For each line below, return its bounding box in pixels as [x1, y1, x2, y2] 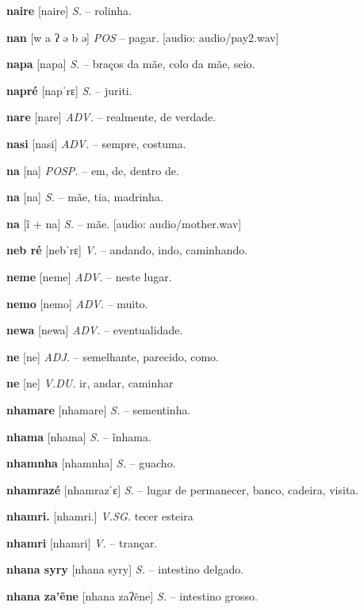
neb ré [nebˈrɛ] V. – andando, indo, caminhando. [6, 242, 248, 258]
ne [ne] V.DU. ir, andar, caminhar [6, 375, 174, 391]
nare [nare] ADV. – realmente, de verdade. [6, 109, 216, 125]
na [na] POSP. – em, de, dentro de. [6, 162, 179, 178]
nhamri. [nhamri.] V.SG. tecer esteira [6, 508, 193, 524]
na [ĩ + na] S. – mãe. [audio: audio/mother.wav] [6, 215, 242, 231]
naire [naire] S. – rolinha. [6, 2, 132, 18]
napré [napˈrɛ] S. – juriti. [6, 82, 132, 98]
